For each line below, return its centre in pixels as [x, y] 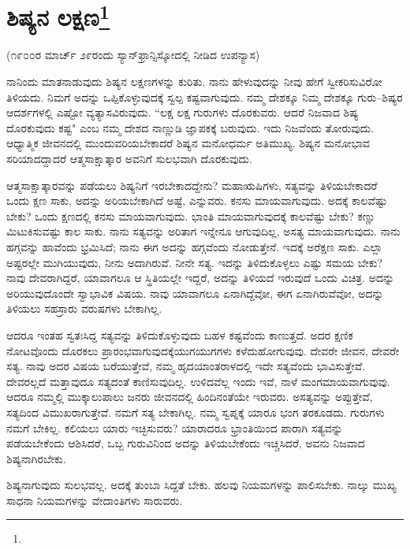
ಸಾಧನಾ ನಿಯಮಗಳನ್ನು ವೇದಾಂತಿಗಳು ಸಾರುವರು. [95, 500]
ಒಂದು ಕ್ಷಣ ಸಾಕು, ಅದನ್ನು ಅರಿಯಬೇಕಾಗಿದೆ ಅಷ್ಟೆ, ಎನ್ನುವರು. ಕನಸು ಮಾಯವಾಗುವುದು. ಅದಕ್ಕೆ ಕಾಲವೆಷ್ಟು [197, 200]
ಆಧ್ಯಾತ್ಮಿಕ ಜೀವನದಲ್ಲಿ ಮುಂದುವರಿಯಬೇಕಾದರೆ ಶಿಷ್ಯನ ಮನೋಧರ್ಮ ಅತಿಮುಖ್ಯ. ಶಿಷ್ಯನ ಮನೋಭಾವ [188, 143]
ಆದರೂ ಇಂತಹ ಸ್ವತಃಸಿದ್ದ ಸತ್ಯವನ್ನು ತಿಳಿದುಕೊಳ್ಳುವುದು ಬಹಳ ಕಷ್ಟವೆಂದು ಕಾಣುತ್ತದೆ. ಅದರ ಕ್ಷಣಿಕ [180, 334]
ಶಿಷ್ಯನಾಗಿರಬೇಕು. [36, 458]
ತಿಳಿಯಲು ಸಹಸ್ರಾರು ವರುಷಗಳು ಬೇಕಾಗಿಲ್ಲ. [84, 308]
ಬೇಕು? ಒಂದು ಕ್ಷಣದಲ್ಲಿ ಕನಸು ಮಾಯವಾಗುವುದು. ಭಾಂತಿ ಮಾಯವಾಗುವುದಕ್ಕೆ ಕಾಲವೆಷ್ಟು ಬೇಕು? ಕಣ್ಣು [191, 215]
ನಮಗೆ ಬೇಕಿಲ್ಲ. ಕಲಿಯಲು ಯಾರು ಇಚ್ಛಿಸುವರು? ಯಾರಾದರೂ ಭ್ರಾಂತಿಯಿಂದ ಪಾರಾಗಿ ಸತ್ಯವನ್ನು [175, 427]
